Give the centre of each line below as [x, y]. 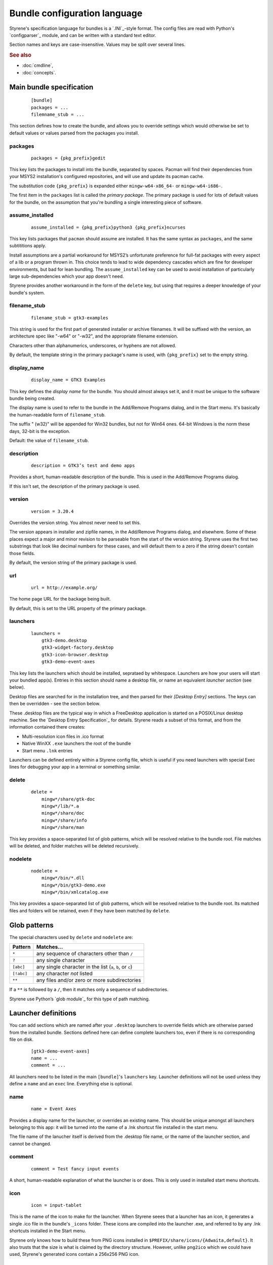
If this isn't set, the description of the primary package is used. [75, 486]
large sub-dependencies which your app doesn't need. [66, 276]
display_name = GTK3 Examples [69, 380]
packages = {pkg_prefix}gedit [69, 158]
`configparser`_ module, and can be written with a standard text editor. [83, 35]
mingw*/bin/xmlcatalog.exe [75, 892]
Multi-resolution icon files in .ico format [63, 736]
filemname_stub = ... [58, 114]
